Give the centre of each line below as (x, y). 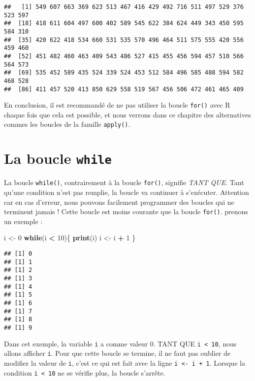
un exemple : (23, 221)
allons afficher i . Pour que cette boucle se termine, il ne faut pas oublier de (117, 353)
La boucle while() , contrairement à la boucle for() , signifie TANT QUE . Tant (124, 182)
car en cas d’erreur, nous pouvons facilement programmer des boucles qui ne (119, 202)
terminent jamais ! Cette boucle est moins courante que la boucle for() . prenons (126, 211)
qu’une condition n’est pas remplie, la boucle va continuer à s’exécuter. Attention (127, 192)
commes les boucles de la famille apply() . (67, 124)
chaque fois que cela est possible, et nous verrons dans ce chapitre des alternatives (127, 114)
